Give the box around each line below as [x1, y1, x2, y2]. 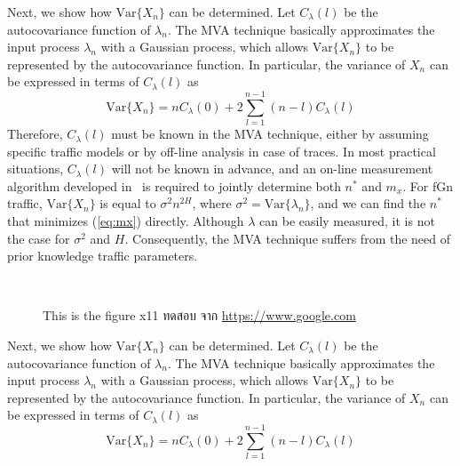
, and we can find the [310, 194, 426, 213]
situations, [7, 159, 64, 178]
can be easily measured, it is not [259, 212, 435, 230]
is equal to [99, 194, 156, 213]
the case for [7, 229, 70, 247]
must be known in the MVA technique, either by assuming [111, 125, 429, 143]
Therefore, [7, 125, 63, 143]
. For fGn [402, 176, 454, 195]
